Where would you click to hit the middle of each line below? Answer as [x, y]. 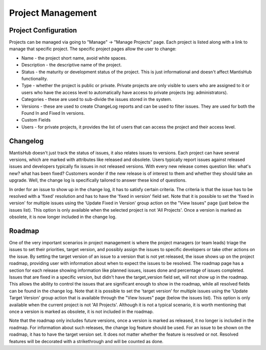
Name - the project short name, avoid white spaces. [74, 58]
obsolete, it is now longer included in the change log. [63, 217]
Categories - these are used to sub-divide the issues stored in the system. [97, 99]
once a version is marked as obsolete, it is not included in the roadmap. [82, 311]
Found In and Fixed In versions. [53, 113]
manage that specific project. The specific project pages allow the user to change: [93, 49]
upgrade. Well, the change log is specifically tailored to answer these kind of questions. [98, 180]
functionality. [35, 79]
